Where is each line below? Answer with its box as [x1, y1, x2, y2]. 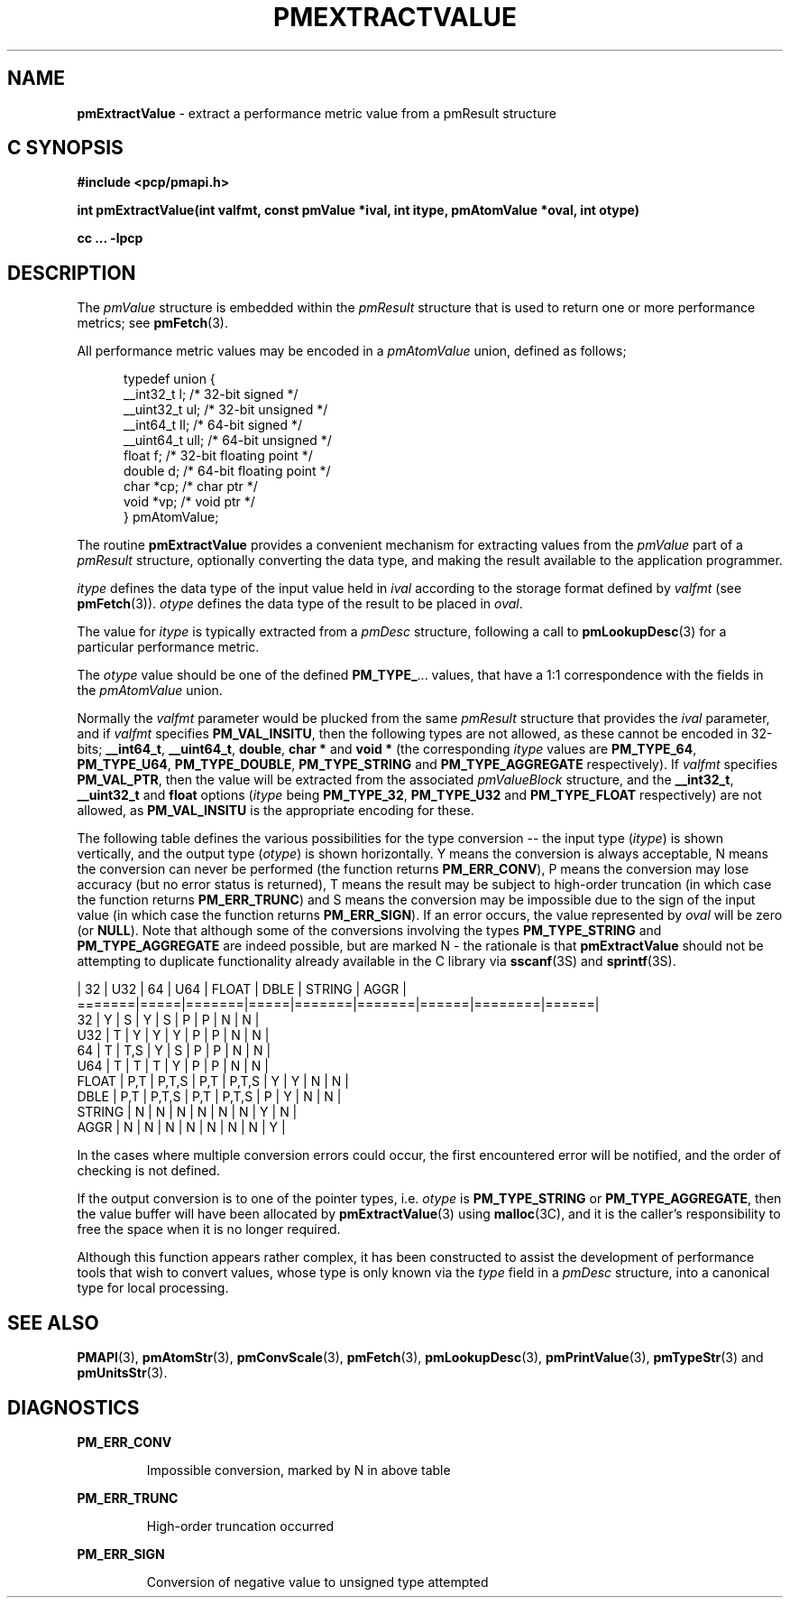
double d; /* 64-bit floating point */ [124, 463, 331, 479]
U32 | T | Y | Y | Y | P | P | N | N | [77, 1027, 270, 1044]
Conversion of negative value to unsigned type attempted [146, 1573, 489, 1590]
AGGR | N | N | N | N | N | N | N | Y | [77, 1119, 286, 1136]
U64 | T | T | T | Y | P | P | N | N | [77, 1058, 269, 1074]
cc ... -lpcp [77, 230, 143, 246]
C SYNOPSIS [7, 136, 124, 160]
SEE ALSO [7, 1311, 99, 1334]
